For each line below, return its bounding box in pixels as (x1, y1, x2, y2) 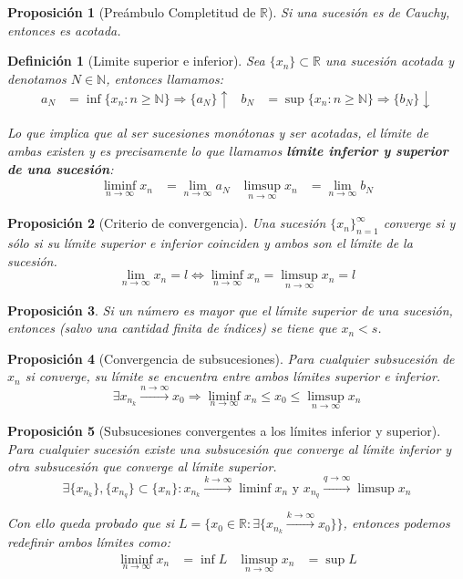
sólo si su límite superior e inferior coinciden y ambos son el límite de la (7, 233, 413, 253)
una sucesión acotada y (324, 51, 454, 70)
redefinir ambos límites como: (7, 532, 170, 552)
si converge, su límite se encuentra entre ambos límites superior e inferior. (25, 367, 441, 386)
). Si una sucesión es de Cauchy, (268, 3, 450, 21)
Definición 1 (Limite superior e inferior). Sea (7, 51, 265, 70)
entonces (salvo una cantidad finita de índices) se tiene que (7, 318, 337, 337)
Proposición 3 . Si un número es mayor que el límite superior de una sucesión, (7, 300, 453, 319)
